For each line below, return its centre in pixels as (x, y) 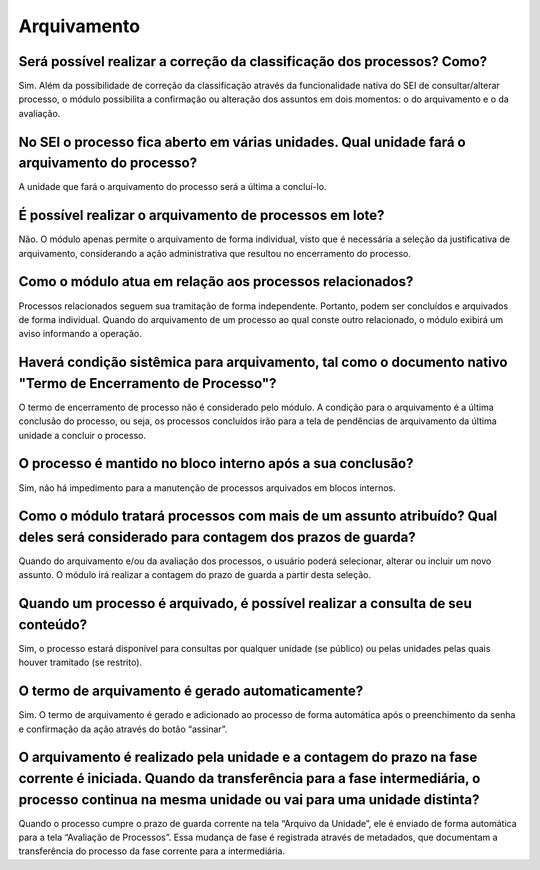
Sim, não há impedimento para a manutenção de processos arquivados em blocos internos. (207, 487)
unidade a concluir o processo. (82, 435)
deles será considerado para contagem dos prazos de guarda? (217, 536)
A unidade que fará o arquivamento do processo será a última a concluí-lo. (172, 187)
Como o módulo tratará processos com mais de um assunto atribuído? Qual (258, 516)
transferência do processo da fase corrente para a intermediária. (151, 851)
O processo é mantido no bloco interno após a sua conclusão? (216, 463)
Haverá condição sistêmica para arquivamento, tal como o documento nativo (263, 362)
